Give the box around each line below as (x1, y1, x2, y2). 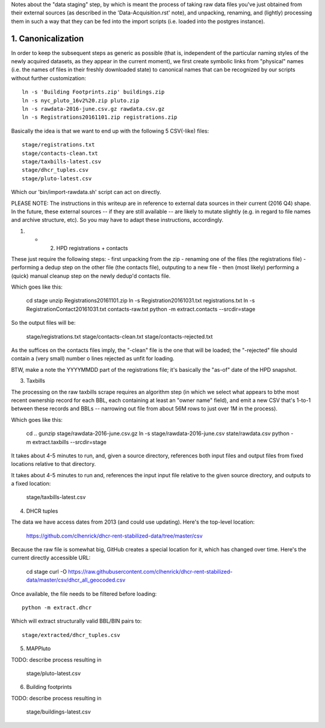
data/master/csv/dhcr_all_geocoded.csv (26, 576, 126, 584)
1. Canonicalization (11, 33, 84, 43)
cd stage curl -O (26, 568, 67, 575)
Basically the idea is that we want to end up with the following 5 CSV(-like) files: (11, 127, 209, 134)
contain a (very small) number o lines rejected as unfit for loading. (11, 355, 175, 362)
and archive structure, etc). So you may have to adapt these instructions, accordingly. (11, 216, 224, 224)
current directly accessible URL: (11, 554, 91, 562)
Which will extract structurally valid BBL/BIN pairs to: (11, 618, 142, 625)
